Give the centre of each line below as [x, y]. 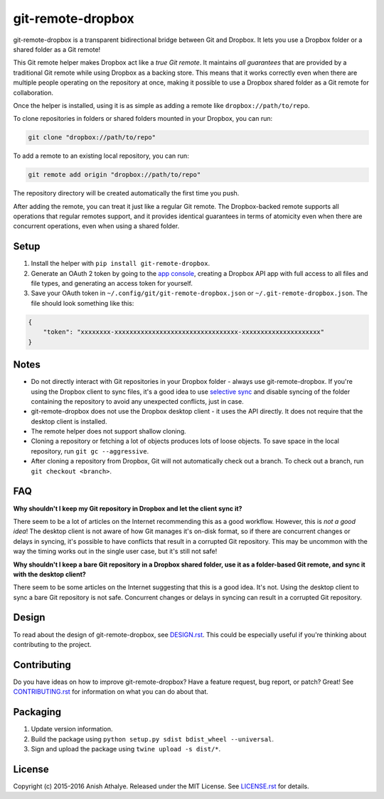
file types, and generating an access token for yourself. [112, 284]
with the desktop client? [50, 574]
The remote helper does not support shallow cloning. [108, 431]
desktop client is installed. [69, 421]
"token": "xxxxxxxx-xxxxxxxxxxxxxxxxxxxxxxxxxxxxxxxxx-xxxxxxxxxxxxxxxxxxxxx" [184, 332]
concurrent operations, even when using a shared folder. [96, 226]
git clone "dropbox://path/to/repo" [92, 138]
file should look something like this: [82, 303]
